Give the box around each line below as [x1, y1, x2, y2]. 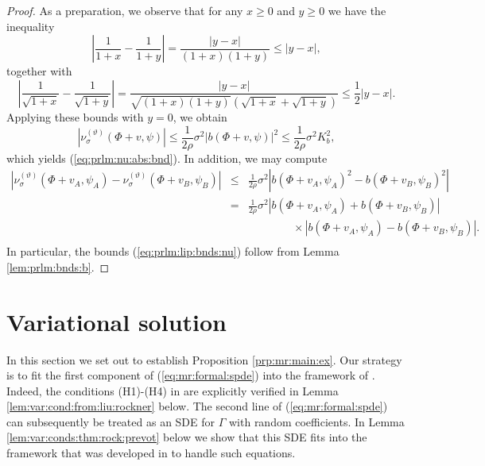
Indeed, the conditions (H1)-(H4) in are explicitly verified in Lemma [6, 382, 339, 399]
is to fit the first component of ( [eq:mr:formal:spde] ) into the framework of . [6, 367, 375, 383]
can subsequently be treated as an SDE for [6, 413, 215, 429]
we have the [328, 2, 386, 18]
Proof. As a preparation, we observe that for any [6, 2, 243, 18]
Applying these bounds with [6, 109, 144, 125]
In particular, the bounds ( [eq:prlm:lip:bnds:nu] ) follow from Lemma [6, 243, 339, 260]
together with [6, 63, 72, 79]
